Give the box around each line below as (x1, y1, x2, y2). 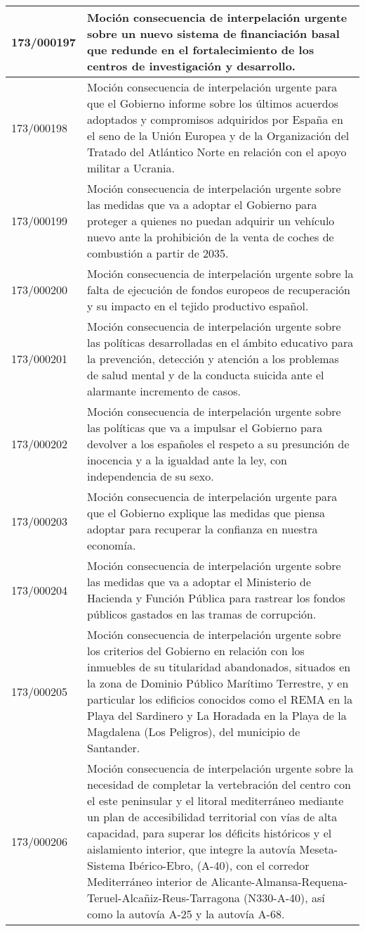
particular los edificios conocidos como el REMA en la (87, 691, 353, 707)
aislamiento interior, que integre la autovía (87, 841, 296, 857)
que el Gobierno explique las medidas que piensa (87, 505, 326, 521)
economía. (87, 537, 136, 553)
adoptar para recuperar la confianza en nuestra (87, 521, 318, 537)
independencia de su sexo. (87, 468, 214, 484)
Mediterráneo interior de (87, 873, 207, 889)
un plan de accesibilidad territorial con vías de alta (87, 809, 338, 825)
